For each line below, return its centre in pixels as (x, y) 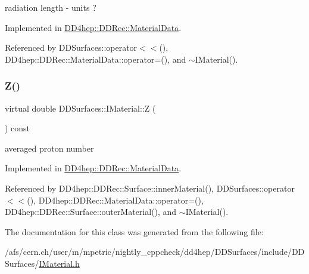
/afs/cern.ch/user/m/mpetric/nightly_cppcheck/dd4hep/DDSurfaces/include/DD (155, 252)
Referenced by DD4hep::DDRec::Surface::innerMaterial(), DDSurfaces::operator (150, 188)
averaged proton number (49, 148)
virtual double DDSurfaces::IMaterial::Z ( (80, 108)
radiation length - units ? (51, 7)
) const (18, 128)
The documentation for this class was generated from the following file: (134, 231)
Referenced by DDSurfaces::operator (71, 47)
